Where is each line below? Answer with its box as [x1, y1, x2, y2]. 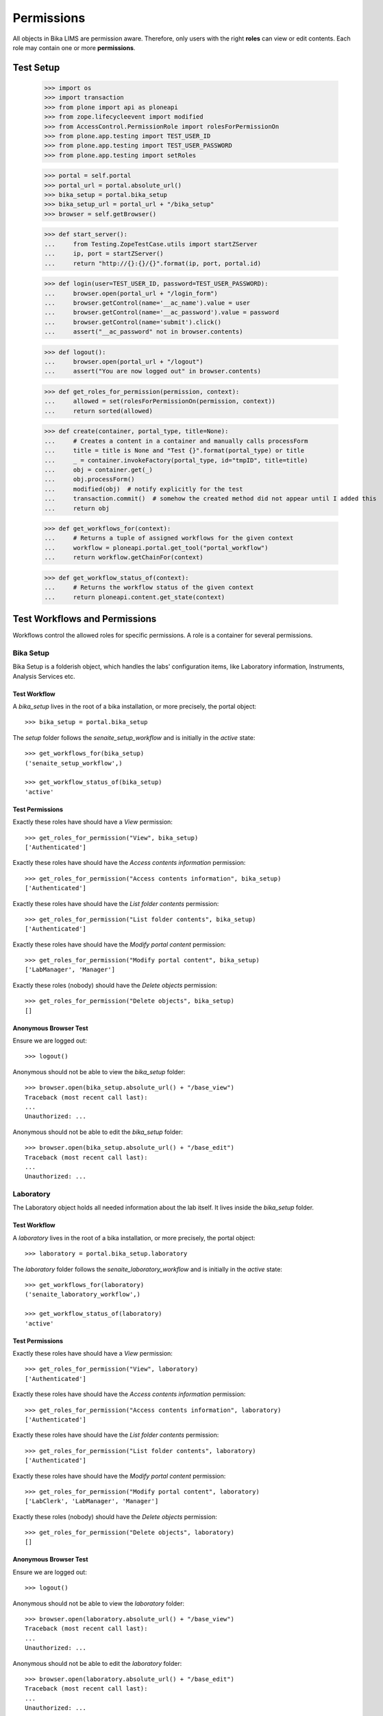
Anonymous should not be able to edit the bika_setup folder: [12, 1128, 183, 1136]
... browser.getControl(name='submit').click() [44, 318, 222, 326]
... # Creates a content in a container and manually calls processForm [44, 437, 308, 445]
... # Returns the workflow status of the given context [44, 583, 254, 592]
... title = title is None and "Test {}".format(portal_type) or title [44, 447, 305, 454]
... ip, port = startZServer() [44, 250, 164, 257]
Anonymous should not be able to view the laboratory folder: [12, 1599, 185, 1608]
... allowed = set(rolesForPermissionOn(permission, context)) [44, 397, 276, 405]
